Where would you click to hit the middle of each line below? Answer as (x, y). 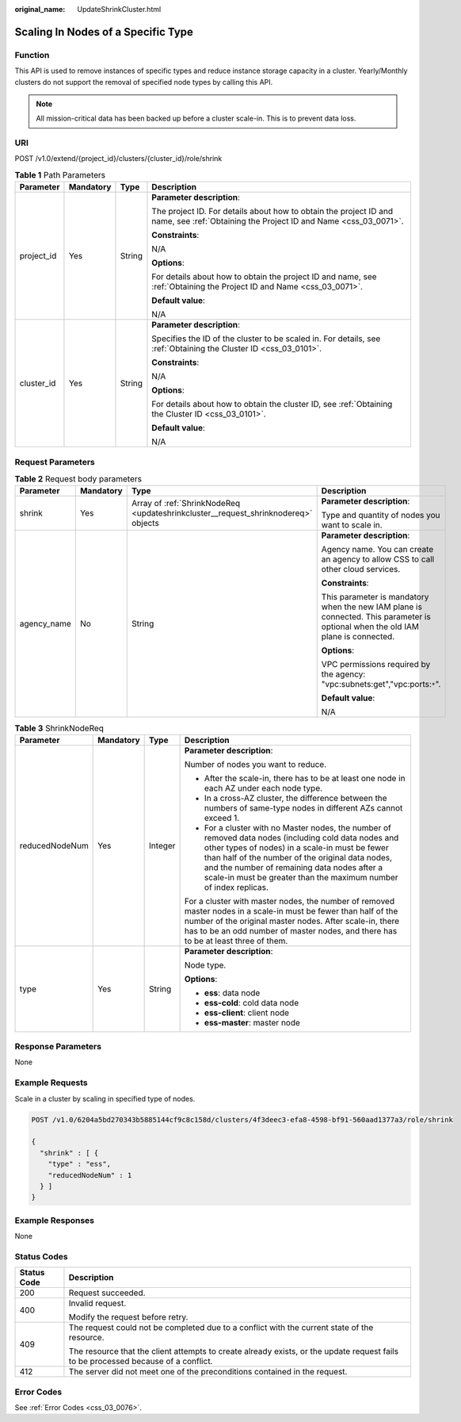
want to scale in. (352, 525)
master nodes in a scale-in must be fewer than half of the (291, 910)
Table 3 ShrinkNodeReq (59, 728)
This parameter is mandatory (375, 597)
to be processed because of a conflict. (141, 1362)
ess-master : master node (252, 1022)
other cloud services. (361, 569)
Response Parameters (58, 1047)
